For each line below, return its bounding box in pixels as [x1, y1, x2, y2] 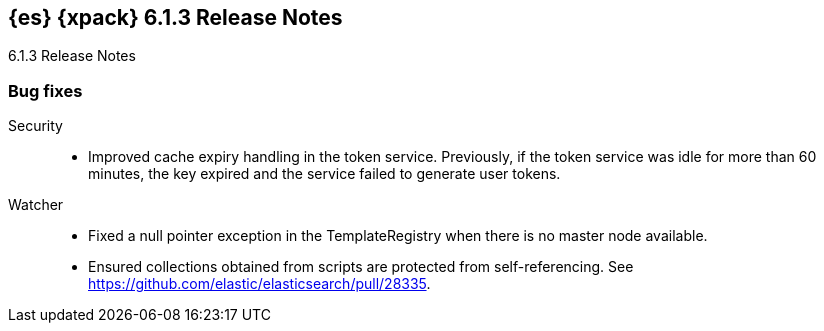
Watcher [8, 196, 64, 214]
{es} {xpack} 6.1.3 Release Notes [8, 5, 343, 30]
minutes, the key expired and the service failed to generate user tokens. [88, 165, 561, 183]
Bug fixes [8, 80, 83, 101]
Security [8, 117, 63, 135]
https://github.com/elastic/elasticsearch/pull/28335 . [88, 275, 431, 293]
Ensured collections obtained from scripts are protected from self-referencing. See [88, 258, 634, 276]
